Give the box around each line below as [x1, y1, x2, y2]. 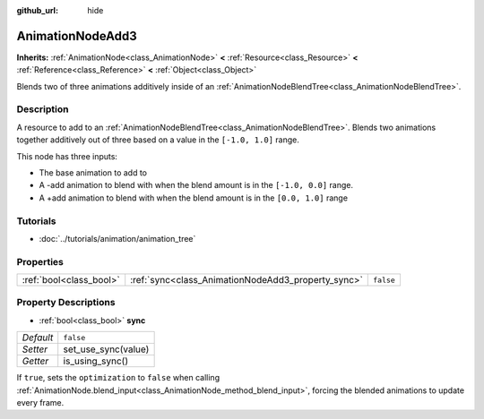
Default [22, 331, 54, 344]
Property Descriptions [16, 296, 116, 309]
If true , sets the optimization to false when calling [16, 372, 220, 383]
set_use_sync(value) [63, 343, 150, 355]
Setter [22, 343, 48, 355]
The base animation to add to [39, 167, 148, 178]
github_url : [16, 5, 58, 15]
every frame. [16, 397, 65, 407]
